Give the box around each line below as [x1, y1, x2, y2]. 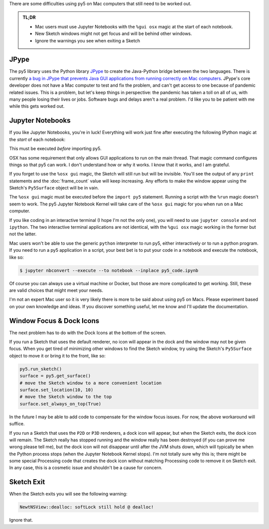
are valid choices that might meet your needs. [9, 287, 103, 293]
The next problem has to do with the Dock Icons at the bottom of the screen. [9, 330, 166, 336]
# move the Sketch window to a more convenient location [19, 380, 162, 386]
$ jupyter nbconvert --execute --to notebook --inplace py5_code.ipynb [19, 267, 199, 273]
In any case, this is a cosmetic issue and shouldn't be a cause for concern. [9, 465, 163, 471]
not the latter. [9, 231, 37, 237]
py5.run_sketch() [19, 366, 62, 371]
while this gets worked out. [9, 103, 65, 109]
